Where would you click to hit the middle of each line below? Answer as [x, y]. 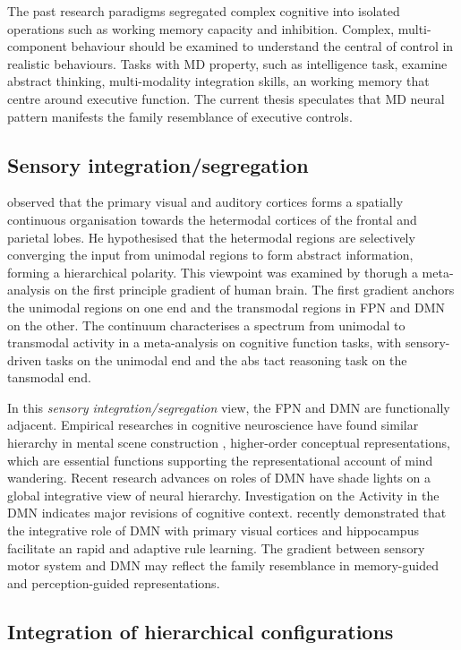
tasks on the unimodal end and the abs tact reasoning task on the [226, 359]
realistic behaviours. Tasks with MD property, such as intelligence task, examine [227, 63]
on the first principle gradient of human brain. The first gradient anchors [254, 290]
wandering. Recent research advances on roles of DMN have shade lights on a [219, 478]
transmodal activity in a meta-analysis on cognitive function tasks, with [205, 342]
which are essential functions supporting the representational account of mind [220, 460]
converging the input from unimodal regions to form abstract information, [210, 255]
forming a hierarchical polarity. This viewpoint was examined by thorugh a [213, 272]
